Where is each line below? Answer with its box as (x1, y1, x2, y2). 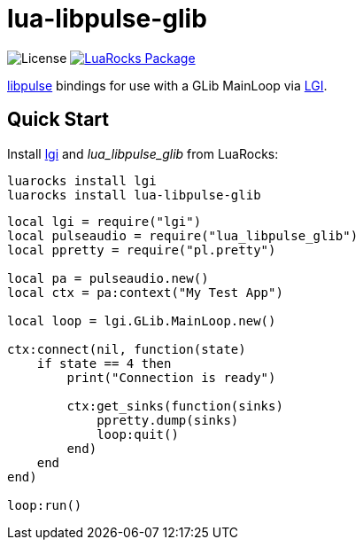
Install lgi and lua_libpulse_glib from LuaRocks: (7, 145, 279, 161)
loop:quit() (97, 426, 179, 442)
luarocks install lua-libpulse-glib (7, 187, 261, 202)
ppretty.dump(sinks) (97, 412, 239, 427)
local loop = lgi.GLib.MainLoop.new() (7, 313, 276, 328)
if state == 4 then (36, 356, 172, 371)
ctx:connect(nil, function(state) (7, 341, 246, 356)
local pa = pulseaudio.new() (7, 270, 209, 285)
